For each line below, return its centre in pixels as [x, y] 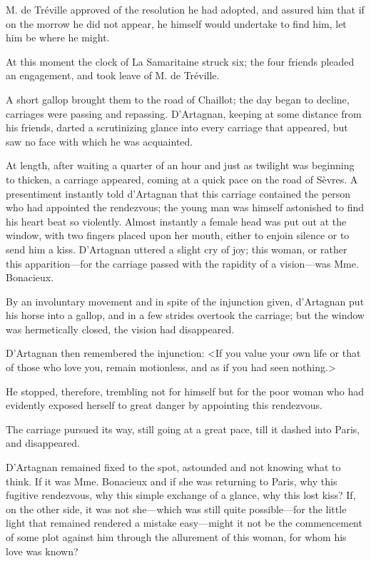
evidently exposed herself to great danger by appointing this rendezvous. [164, 405]
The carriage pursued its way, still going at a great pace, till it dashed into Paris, [183, 429]
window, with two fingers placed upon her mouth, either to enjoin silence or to [178, 235]
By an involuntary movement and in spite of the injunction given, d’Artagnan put [185, 301]
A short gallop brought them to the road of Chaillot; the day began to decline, [178, 99]
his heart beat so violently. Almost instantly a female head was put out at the [176, 221]
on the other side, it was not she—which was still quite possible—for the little [176, 509]
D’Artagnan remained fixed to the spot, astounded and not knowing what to [173, 467]
